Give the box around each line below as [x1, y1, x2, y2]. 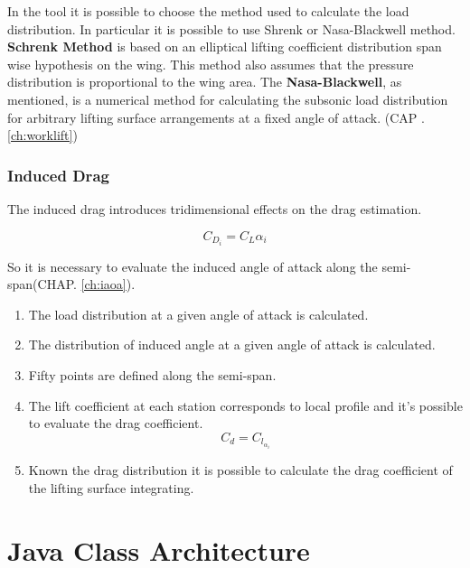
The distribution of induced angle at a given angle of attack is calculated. [28, 335, 436, 354]
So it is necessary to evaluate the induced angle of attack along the [7, 256, 378, 275]
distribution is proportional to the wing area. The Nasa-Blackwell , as [7, 72, 402, 91]
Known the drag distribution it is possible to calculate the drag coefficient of [28, 461, 453, 480]
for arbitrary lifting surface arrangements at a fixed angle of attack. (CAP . [7, 107, 425, 126]
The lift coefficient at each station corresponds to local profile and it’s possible [28, 396, 463, 414]
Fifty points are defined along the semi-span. [28, 366, 277, 385]
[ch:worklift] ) [7, 126, 78, 144]
